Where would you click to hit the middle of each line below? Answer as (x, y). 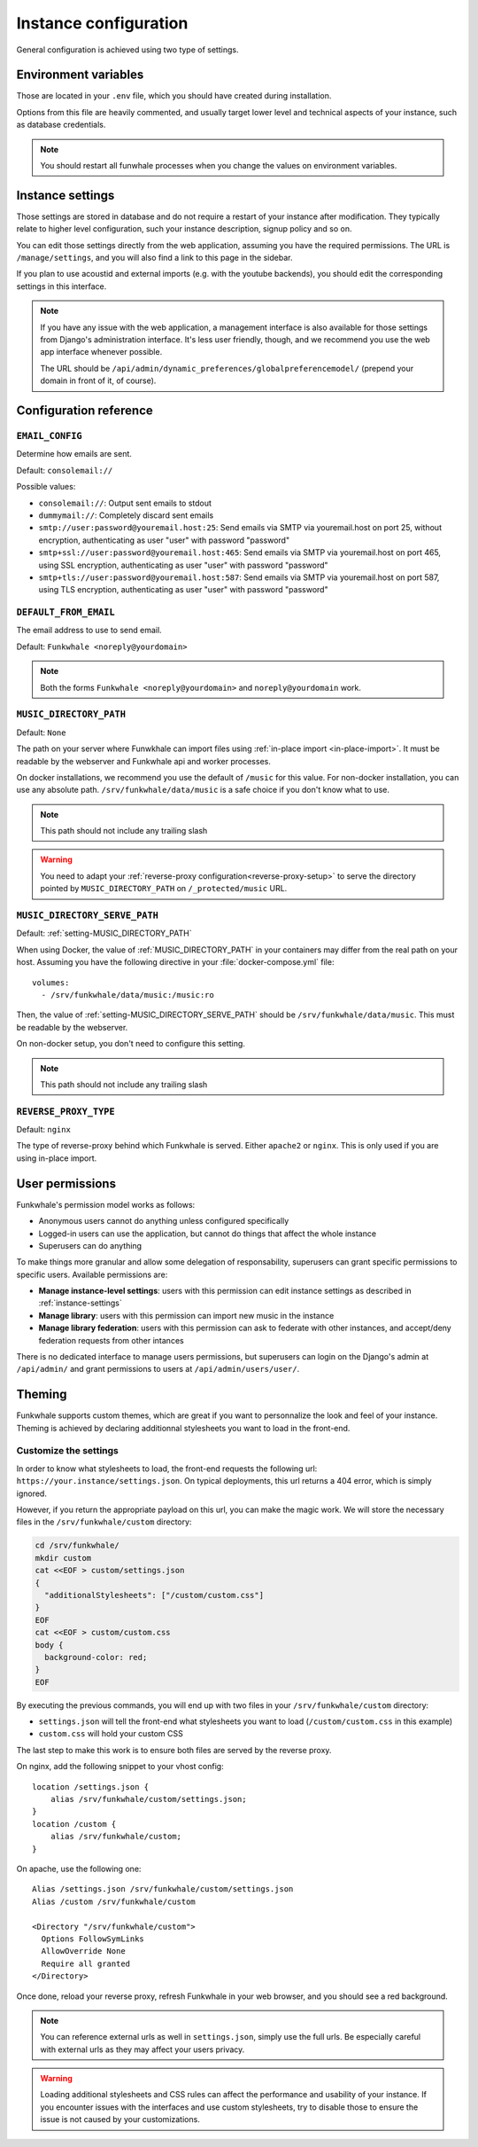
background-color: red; (96, 1657)
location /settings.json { (91, 1787)
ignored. (32, 1493)
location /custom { (74, 1824)
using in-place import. (57, 1158)
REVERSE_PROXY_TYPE (66, 1111)
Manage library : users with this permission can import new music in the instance (186, 1315)
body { (49, 1645)
